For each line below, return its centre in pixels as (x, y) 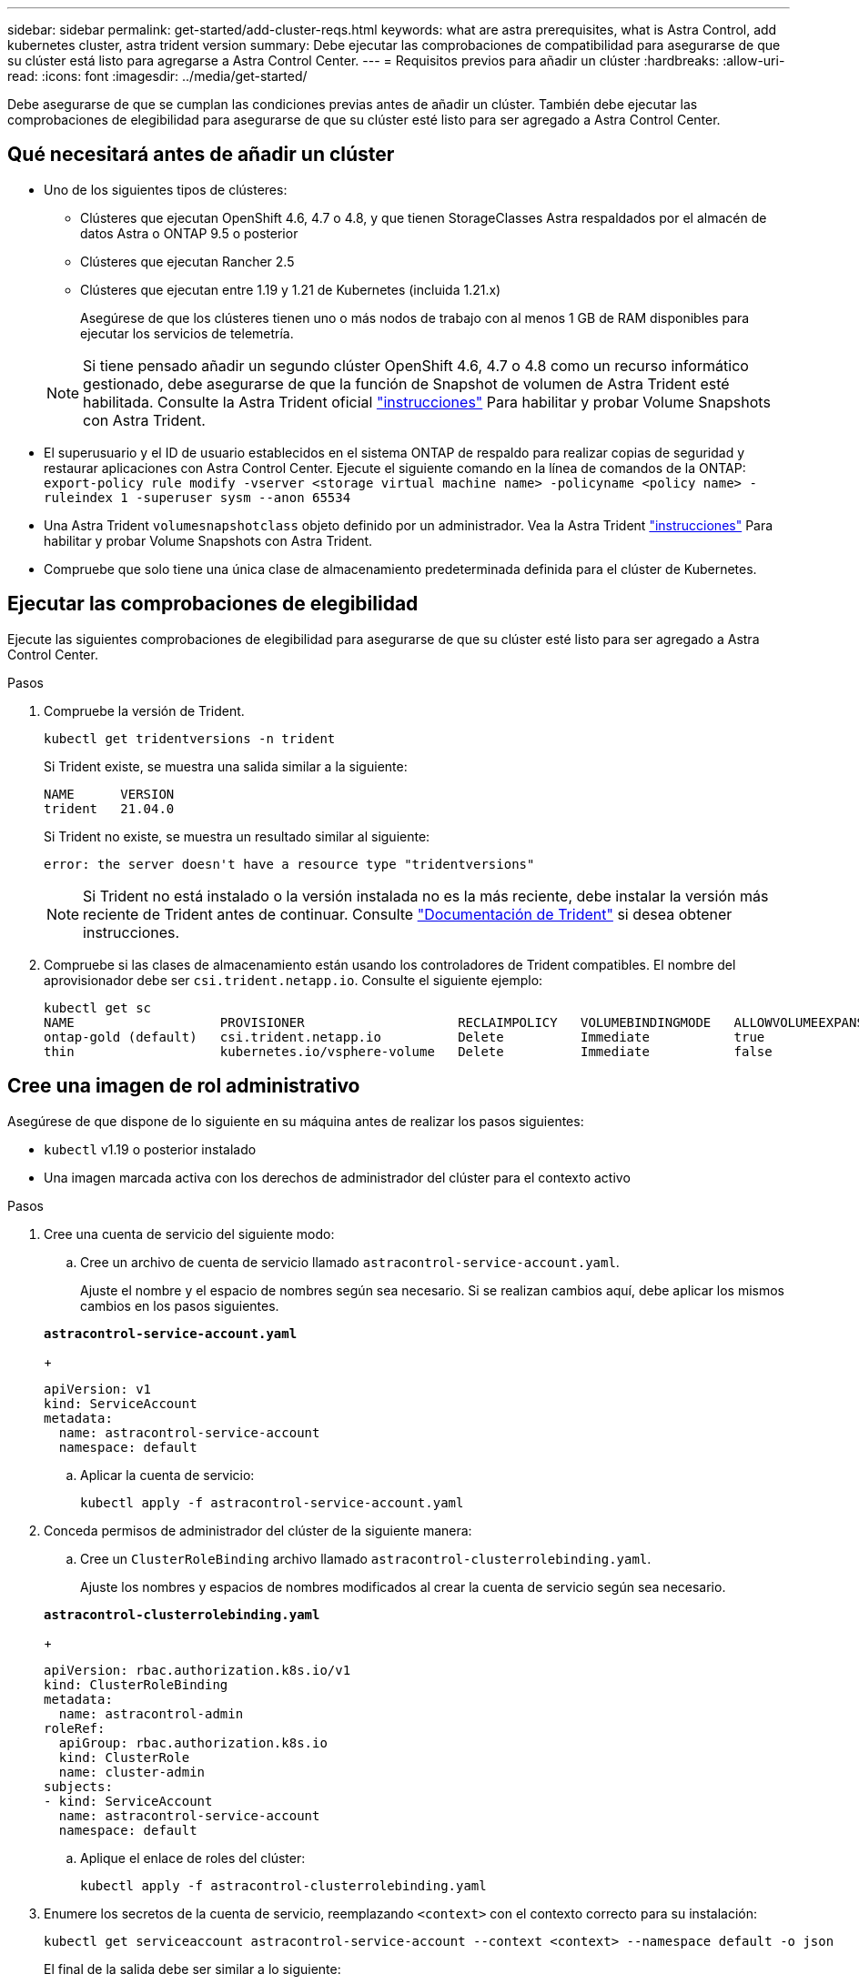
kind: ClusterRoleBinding (136, 1684)
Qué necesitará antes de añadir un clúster (201, 155)
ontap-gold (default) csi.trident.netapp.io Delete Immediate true (404, 1037)
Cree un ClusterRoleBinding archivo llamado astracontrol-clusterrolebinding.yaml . (366, 1558)
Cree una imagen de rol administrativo (184, 1086)
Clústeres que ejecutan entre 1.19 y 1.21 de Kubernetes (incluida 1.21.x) (291, 289)
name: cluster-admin (132, 1772)
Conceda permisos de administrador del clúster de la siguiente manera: (258, 1530)
